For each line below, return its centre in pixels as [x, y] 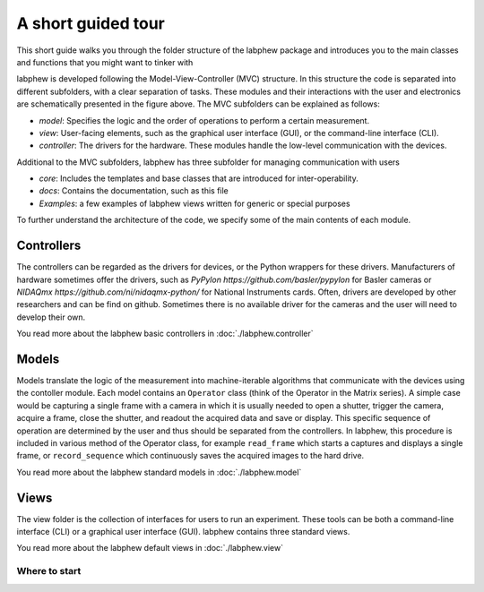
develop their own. [51, 317]
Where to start [49, 571]
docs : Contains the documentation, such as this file [134, 191]
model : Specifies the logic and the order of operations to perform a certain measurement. [204, 120]
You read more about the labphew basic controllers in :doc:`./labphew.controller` [165, 334]
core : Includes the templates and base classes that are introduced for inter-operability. [199, 178]
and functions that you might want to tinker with [105, 62]
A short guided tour [91, 23]
